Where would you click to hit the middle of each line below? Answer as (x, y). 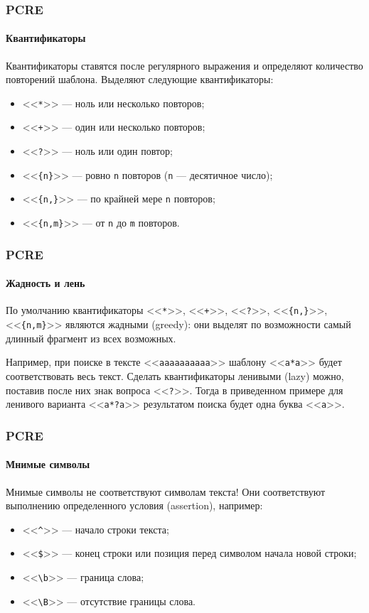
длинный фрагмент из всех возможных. (91, 338)
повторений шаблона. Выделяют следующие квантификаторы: (140, 79)
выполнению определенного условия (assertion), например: (134, 505)
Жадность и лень (46, 283)
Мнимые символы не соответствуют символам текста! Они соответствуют (166, 491)
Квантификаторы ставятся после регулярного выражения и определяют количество (184, 65)
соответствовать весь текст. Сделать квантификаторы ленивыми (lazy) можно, (175, 375)
